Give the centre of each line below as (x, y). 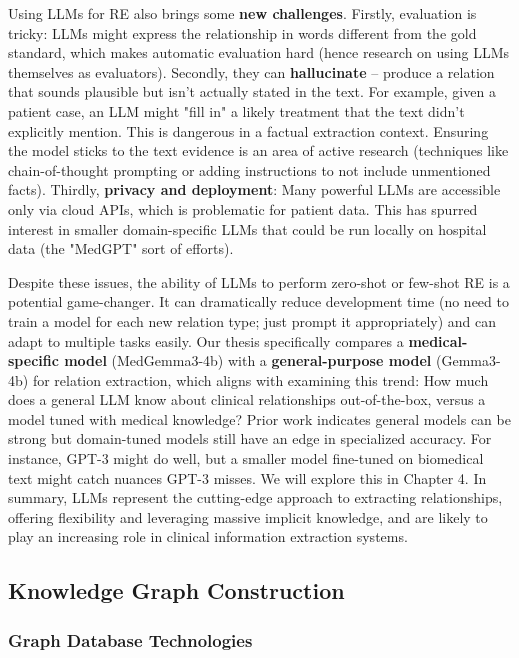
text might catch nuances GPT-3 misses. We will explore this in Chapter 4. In (247, 477)
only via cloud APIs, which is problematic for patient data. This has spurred (243, 208)
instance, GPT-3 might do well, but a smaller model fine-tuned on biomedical (246, 458)
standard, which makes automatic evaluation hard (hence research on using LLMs (259, 52)
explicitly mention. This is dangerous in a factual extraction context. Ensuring (248, 130)
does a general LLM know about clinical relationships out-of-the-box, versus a (247, 399)
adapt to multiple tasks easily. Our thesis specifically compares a (206, 340)
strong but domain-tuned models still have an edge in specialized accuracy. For (250, 438)
